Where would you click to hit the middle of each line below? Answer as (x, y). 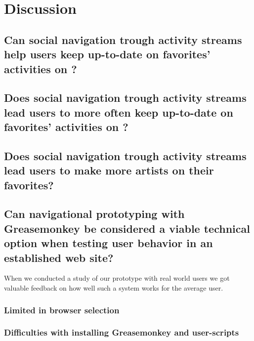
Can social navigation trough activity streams (123, 39)
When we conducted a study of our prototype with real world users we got (117, 278)
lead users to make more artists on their (109, 170)
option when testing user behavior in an (108, 243)
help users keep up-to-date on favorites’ (107, 54)
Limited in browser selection (62, 310)
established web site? (59, 257)
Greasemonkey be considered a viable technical (127, 228)
